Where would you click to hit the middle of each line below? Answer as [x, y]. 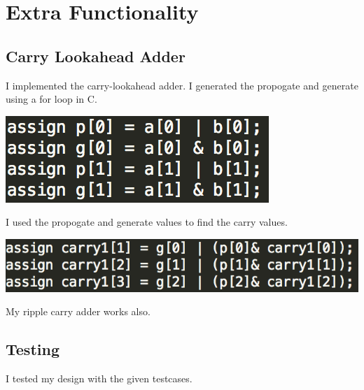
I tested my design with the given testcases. [99, 378]
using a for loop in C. [51, 99]
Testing [33, 349]
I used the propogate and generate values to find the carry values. [147, 222]
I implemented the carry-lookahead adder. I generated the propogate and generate [182, 85]
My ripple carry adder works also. [78, 311]
